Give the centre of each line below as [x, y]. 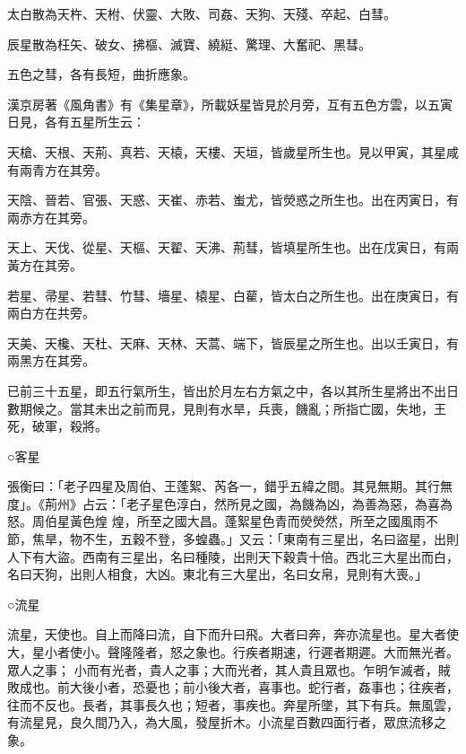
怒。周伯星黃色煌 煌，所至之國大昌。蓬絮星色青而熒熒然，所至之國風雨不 [223, 521]
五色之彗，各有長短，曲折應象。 [101, 74]
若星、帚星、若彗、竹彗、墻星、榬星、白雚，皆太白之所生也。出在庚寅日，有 [233, 295]
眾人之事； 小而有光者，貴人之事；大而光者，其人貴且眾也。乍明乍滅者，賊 [229, 669]
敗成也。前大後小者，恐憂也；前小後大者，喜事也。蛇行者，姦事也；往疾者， [233, 687]
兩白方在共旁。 [51, 313]
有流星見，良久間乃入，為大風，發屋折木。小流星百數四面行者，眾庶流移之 [227, 722]
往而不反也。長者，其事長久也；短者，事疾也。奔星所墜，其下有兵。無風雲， [233, 704]
